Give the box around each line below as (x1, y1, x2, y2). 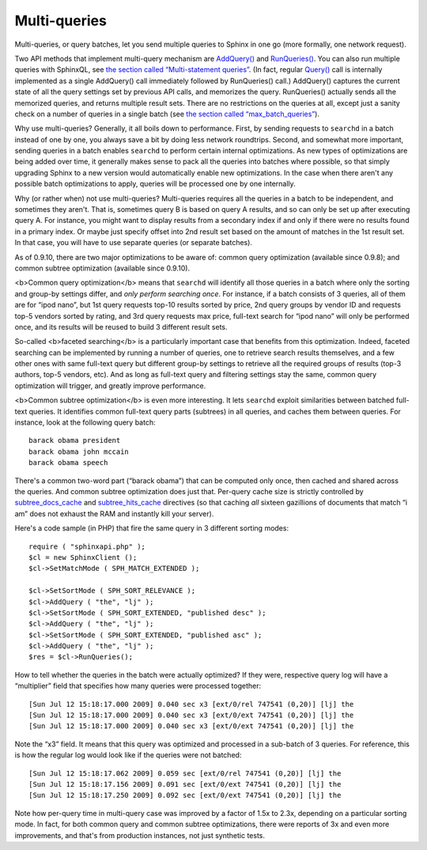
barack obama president (28, 436, 121, 445)
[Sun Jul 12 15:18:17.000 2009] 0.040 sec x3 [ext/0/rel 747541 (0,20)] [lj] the (28, 700, 354, 708)
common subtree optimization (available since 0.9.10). (14, 263, 190, 273)
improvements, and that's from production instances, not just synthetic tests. (14, 830, 265, 840)
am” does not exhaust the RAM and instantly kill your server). (14, 508, 214, 518)
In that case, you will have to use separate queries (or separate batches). (14, 238, 253, 247)
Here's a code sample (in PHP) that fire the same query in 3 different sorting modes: (14, 523, 289, 533)
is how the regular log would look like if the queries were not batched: (14, 750, 242, 760)
